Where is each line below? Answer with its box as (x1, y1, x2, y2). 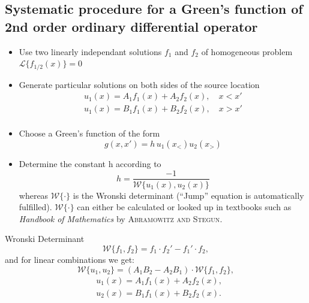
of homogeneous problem (201, 45, 293, 57)
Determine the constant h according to (19, 157, 161, 169)
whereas (19, 189, 49, 201)
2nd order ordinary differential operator (5, 17, 258, 35)
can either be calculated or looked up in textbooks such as (77, 201, 292, 213)
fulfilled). (19, 201, 52, 213)
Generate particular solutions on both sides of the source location (19, 78, 260, 90)
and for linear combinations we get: (5, 253, 134, 265)
